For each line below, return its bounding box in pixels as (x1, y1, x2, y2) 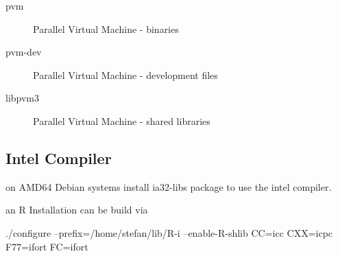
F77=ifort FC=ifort (5, 239, 88, 253)
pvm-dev (5, 45, 42, 59)
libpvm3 (5, 91, 40, 105)
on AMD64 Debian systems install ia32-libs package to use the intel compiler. (5, 179, 332, 194)
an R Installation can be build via (5, 202, 148, 217)
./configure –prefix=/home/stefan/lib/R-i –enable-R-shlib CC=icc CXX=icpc (5, 225, 333, 240)
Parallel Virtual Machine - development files (33, 67, 218, 82)
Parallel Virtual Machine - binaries (33, 21, 179, 36)
